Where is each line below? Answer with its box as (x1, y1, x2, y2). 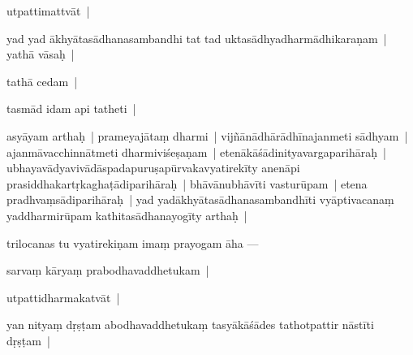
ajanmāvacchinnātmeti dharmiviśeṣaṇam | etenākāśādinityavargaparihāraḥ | (6, 143, 386, 160)
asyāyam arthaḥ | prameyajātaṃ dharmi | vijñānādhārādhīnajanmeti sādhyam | (6, 127, 408, 144)
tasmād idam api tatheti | (6, 100, 136, 117)
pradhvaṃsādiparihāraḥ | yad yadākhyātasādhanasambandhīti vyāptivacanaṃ (6, 191, 394, 208)
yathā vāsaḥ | (6, 45, 75, 63)
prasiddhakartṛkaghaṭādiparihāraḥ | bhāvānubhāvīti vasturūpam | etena (6, 175, 368, 192)
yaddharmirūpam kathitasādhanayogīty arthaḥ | (6, 206, 247, 223)
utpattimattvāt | (6, 2, 90, 19)
